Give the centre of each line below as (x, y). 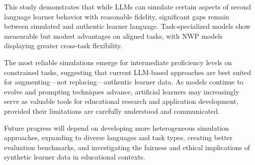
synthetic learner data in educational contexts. (75, 157)
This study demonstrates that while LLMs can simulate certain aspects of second (127, 6)
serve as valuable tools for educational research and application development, (121, 101)
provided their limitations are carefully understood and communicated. (112, 111)
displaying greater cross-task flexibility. (63, 45)
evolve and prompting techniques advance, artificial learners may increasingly (122, 91)
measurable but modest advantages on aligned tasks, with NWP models (113, 36)
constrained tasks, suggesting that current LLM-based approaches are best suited (128, 72)
